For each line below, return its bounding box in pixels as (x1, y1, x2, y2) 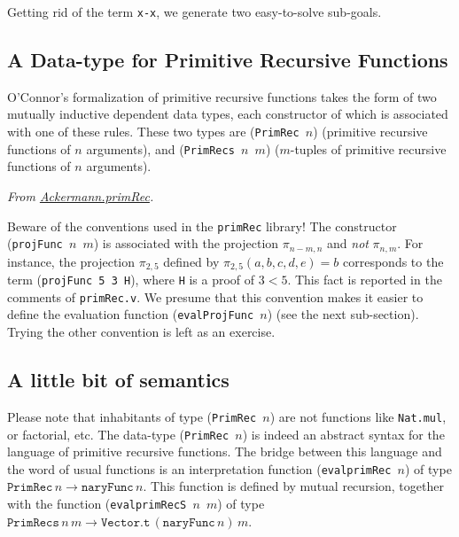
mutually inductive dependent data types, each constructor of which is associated (7, 105, 448, 123)
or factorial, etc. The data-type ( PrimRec (7, 424, 229, 443)
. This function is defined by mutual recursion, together (143, 477, 444, 495)
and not (327, 234, 369, 253)
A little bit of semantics (7, 366, 229, 393)
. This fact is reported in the (287, 270, 442, 289)
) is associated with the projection (93, 234, 279, 253)
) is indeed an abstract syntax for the (242, 424, 445, 443)
